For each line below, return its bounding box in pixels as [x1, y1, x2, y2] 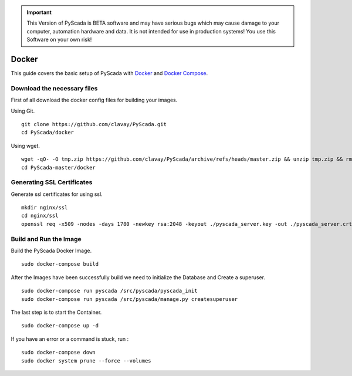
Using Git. [11, 107, 35, 114]
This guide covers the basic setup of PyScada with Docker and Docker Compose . [11, 70, 208, 77]
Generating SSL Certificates [11, 178, 93, 187]
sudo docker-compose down [21, 349, 96, 356]
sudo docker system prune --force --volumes [21, 357, 152, 364]
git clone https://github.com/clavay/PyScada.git [21, 121, 167, 127]
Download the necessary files [11, 84, 98, 92]
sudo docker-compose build [21, 261, 99, 267]
